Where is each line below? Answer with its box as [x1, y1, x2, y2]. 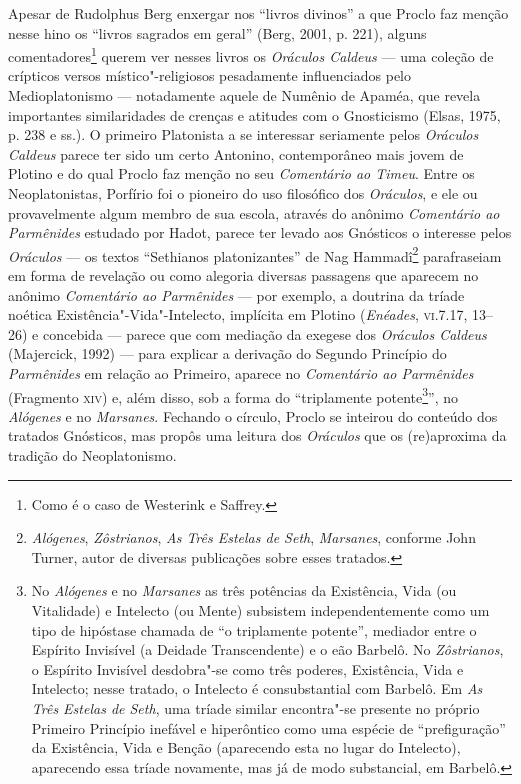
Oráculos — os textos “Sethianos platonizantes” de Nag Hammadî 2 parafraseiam [8, 242, 502, 266]
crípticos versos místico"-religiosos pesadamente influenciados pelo [8, 65, 411, 86]
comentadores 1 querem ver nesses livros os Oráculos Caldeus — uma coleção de [8, 43, 494, 66]
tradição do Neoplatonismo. [8, 445, 177, 466]
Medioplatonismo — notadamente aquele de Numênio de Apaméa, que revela [8, 85, 481, 106]
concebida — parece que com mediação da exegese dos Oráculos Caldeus [42, 323, 487, 344]
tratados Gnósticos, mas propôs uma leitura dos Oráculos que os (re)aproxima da [8, 425, 507, 446]
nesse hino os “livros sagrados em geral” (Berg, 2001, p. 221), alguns [8, 22, 427, 43]
